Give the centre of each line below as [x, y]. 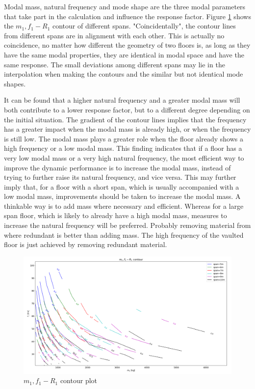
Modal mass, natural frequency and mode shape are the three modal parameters [125, 6]
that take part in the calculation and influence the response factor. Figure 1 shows [127, 16]
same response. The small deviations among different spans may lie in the [115, 64]
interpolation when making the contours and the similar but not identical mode [124, 74]
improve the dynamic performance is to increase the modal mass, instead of [117, 167]
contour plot [79, 380]
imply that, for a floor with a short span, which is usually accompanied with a [122, 186]
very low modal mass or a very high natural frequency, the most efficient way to [124, 157]
